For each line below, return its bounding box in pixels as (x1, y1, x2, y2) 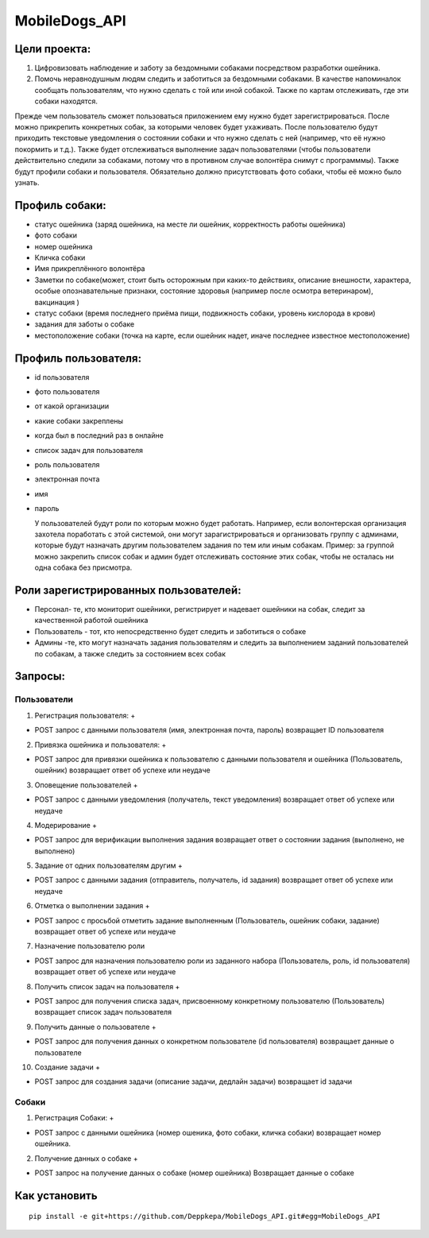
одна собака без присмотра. (34, 563, 133, 572)
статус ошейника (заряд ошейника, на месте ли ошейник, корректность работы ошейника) (34, 219, 346, 229)
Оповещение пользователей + (34, 780, 138, 790)
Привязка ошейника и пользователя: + (34, 740, 167, 749)
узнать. (14, 177, 40, 187)
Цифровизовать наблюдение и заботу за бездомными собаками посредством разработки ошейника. (34, 64, 381, 73)
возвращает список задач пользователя (34, 1008, 172, 1017)
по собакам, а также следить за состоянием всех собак (34, 648, 226, 659)
